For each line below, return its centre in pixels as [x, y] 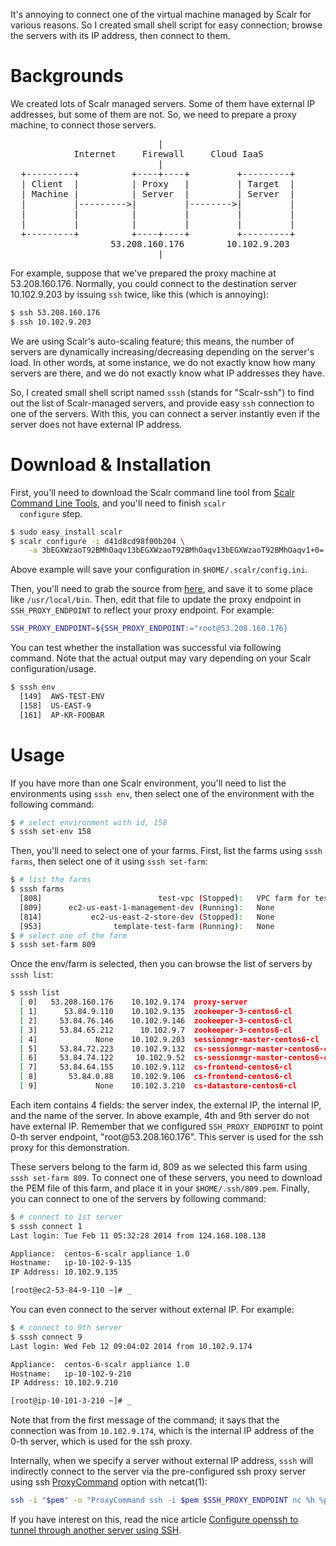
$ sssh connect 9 [46, 1337]
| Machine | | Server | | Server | [158, 193]
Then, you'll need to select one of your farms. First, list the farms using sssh [166, 851]
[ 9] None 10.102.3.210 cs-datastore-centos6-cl [158, 1086]
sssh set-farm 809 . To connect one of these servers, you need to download [166, 1177]
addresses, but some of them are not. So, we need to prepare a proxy [153, 114]
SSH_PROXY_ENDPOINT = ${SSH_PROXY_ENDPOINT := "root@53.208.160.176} [149, 629]
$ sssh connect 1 [46, 1226]
